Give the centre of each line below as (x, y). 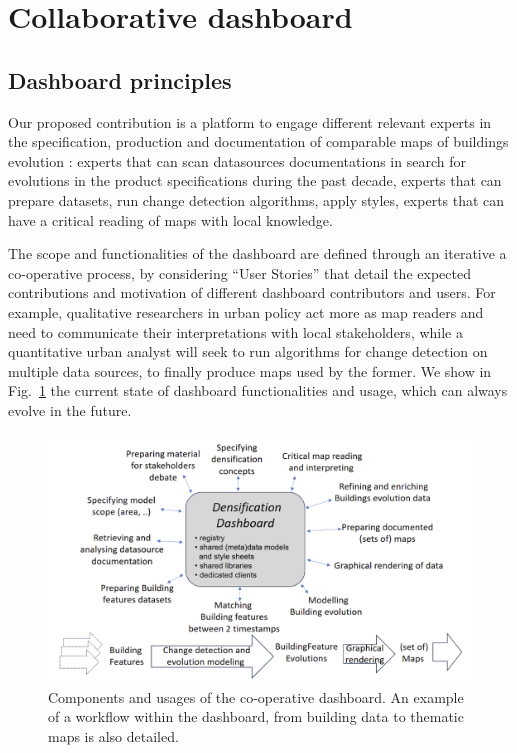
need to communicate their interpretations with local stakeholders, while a (235, 331)
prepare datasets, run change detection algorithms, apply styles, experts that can (256, 199)
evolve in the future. (70, 409)
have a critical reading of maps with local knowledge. (170, 219)
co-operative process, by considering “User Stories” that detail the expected (239, 272)
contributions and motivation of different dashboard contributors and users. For (252, 292)
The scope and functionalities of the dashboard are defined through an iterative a (257, 253)
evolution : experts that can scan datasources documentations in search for (237, 160)
